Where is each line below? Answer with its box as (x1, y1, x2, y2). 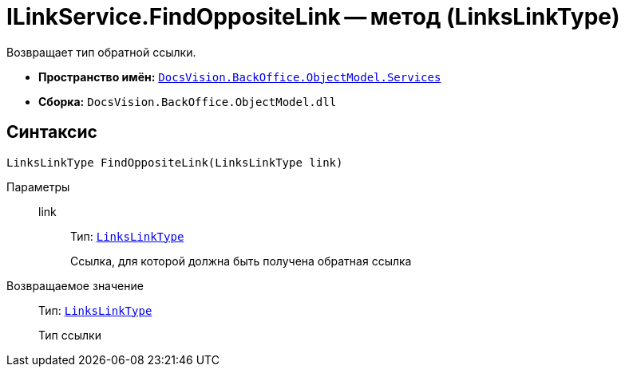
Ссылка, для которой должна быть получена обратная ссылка (70, 253, 412, 268)
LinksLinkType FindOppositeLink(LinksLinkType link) (6, 155, 343, 169)
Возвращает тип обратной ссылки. (6, 45, 196, 59)
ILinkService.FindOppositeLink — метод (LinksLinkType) (6, 3, 620, 30)
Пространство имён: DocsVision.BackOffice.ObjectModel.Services (38, 69, 441, 84)
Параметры (6, 179, 70, 194)
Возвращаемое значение (6, 278, 144, 293)
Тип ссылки (38, 328, 101, 342)
